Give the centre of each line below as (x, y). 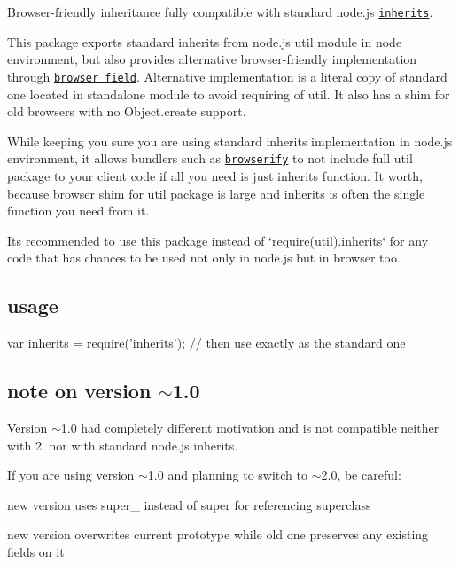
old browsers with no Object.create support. (127, 111)
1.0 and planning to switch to (227, 475)
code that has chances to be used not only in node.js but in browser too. (204, 258)
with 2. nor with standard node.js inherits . (123, 445)
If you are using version (71, 475)
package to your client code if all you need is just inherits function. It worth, (215, 175)
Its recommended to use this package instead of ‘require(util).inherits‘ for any (218, 240)
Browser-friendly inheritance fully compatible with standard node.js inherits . (220, 12)
